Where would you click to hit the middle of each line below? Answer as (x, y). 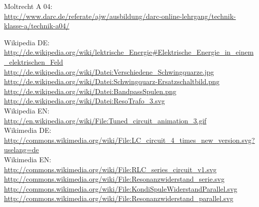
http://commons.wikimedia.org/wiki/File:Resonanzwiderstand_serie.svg (114, 179)
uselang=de (22, 150)
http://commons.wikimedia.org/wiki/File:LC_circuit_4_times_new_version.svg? (129, 140)
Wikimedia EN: (28, 159)
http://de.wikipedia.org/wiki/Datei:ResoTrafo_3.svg (85, 101)
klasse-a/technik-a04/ (37, 26)
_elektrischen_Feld (34, 61)
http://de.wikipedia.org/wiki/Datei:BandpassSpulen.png (90, 91)
